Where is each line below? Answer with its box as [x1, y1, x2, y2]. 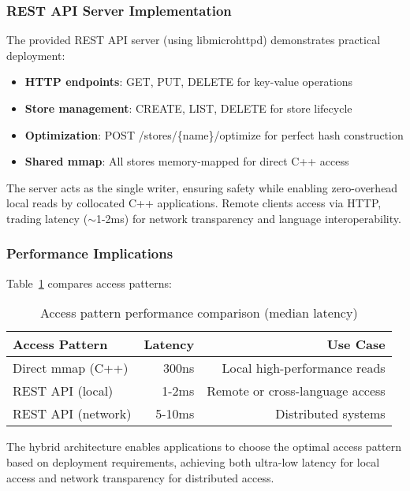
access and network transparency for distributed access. [6, 469, 274, 485]
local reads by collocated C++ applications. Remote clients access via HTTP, [6, 195, 382, 211]
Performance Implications [6, 244, 173, 263]
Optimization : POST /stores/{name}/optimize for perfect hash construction [24, 126, 404, 143]
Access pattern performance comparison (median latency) [39, 303, 358, 322]
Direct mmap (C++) [13, 359, 129, 378]
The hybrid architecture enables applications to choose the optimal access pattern [6, 438, 402, 455]
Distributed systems [275, 404, 386, 423]
